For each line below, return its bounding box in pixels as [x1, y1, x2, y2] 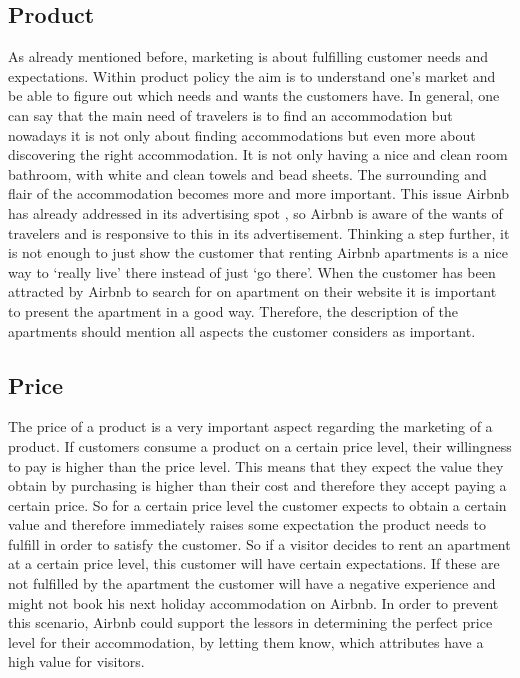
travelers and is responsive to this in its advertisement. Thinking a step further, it [8, 222, 510, 243]
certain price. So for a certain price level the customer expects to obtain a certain [8, 494, 507, 515]
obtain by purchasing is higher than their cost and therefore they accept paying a [8, 475, 507, 496]
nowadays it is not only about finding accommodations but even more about [8, 124, 476, 145]
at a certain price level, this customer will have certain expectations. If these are [8, 553, 500, 574]
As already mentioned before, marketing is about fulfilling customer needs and [8, 46, 488, 67]
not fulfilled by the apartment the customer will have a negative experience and [8, 573, 496, 594]
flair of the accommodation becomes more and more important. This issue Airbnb [8, 183, 509, 204]
